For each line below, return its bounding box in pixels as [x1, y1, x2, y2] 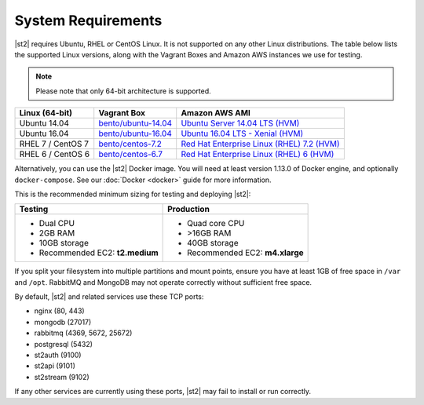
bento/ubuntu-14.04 [98, 118, 173, 129]
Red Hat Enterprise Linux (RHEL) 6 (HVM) [181, 149, 334, 160]
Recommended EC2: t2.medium [38, 247, 159, 258]
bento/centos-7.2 [98, 138, 163, 149]
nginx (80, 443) [34, 306, 86, 316]
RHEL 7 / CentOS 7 [19, 138, 90, 149]
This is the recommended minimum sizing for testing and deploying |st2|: [14, 189, 251, 199]
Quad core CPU [187, 218, 245, 229]
